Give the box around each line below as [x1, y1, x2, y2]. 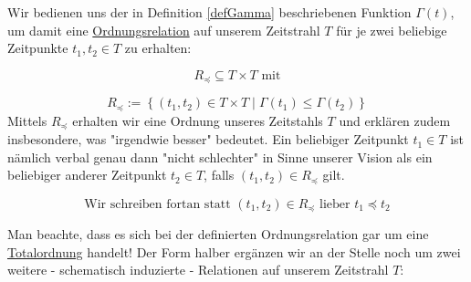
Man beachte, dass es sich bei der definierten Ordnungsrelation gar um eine [7, 225, 429, 244]
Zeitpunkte [7, 38, 68, 57]
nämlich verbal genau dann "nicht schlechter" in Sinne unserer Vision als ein [7, 147, 433, 166]
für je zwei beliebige [336, 20, 447, 39]
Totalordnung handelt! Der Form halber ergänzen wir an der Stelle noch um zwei [7, 242, 461, 261]
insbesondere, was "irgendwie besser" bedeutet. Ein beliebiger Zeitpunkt [7, 130, 409, 149]
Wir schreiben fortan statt [84, 197, 231, 211]
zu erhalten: [124, 38, 192, 57]
